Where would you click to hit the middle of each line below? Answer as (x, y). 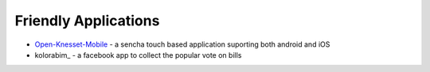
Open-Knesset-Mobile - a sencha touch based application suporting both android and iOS (182, 44)
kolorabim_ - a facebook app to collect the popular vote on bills (138, 55)
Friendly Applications (87, 21)
